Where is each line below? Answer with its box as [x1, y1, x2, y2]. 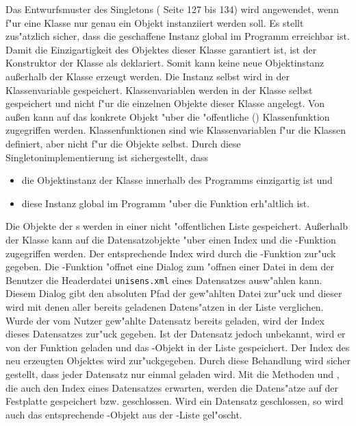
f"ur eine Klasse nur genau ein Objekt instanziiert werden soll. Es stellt [5, 15, 304, 29]
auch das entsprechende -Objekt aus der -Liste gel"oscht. [5, 407, 242, 421]
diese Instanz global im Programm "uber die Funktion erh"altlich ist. [21, 196, 310, 210]
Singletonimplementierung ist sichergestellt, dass [5, 150, 209, 164]
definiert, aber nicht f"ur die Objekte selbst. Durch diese [5, 136, 241, 150]
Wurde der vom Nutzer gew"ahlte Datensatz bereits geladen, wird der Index [5, 313, 325, 327]
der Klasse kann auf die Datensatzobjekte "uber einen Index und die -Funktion [5, 232, 336, 246]
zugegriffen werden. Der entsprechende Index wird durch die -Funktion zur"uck [5, 246, 336, 260]
